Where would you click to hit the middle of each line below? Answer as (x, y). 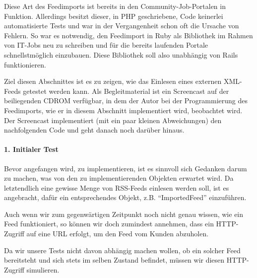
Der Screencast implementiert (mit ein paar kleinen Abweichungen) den (113, 120)
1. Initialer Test (31, 149)
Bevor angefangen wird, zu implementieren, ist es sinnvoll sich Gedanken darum (126, 168)
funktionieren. (25, 64)
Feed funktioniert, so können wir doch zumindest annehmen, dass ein (109, 224)
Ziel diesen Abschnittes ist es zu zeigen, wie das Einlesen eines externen (113, 81)
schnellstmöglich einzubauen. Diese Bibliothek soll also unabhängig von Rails (121, 54)
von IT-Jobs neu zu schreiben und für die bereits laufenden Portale (106, 45)
